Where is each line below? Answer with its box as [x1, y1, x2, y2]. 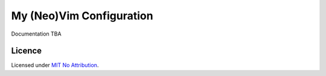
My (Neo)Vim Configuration [11, 9, 153, 22]
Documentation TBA [11, 30, 62, 37]
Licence [11, 46, 42, 56]
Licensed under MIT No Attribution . [11, 62, 99, 69]
